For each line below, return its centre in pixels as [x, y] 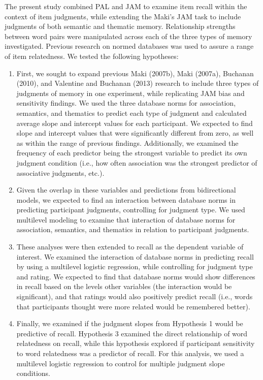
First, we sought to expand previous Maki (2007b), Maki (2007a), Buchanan [135, 73]
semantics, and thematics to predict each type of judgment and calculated [131, 113]
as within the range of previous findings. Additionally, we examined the [127, 142]
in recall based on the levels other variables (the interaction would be [124, 286]
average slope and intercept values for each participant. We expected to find [135, 123]
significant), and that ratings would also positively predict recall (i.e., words [135, 296]
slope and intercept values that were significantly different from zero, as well [135, 133]
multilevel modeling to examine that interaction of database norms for [126, 219]
